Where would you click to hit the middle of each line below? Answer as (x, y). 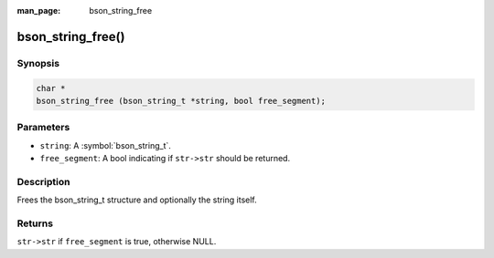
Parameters (43, 128)
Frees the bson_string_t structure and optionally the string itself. (137, 200)
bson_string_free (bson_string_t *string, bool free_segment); (181, 101)
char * (51, 88)
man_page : (39, 10)
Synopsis (38, 63)
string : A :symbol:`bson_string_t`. (105, 145)
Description (43, 181)
